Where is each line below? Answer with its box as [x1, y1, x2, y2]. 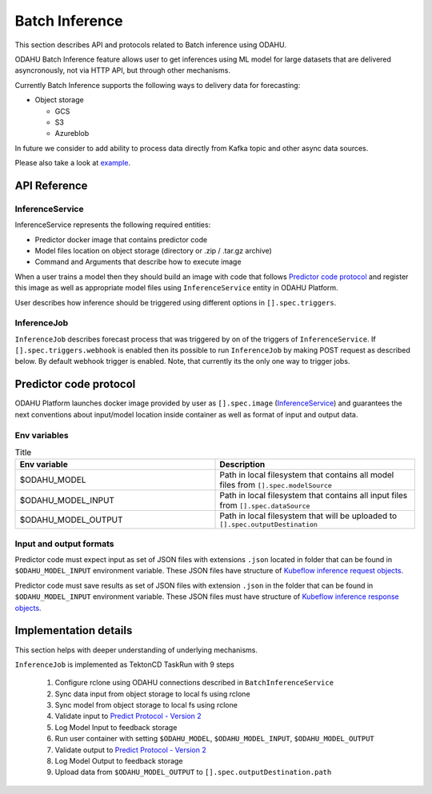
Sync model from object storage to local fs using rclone [54, 700, 238, 710]
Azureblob [54, 129, 90, 138]
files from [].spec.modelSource [219, 480, 332, 491]
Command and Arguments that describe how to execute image [34, 257, 242, 267]
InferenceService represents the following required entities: [14, 220, 211, 229]
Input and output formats [14, 538, 115, 549]
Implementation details [14, 624, 133, 637]
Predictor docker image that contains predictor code [34, 234, 208, 244]
